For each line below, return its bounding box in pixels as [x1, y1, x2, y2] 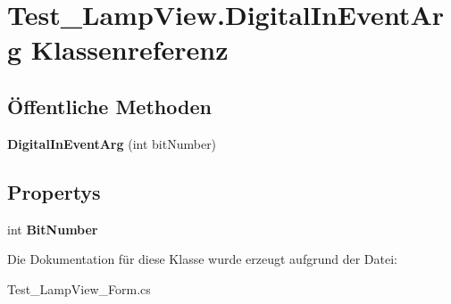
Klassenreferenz [30, 31, 229, 68]
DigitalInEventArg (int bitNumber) [7, 134, 217, 152]
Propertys [7, 177, 101, 205]
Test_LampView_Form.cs [7, 279, 151, 298]
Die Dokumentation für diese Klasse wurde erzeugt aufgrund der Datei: [7, 250, 397, 268]
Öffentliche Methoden [7, 92, 212, 119]
